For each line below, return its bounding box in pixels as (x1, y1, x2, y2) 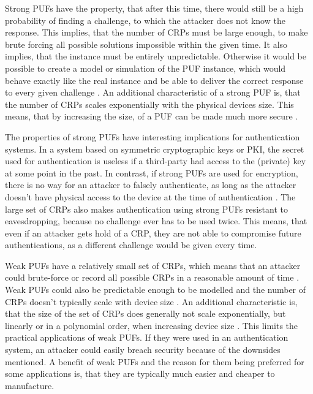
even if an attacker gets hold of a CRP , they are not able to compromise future (5, 226, 301, 239)
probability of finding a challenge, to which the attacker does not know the (5, 13, 285, 26)
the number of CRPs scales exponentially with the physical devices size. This (5, 97, 294, 110)
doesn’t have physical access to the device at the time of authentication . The (5, 190, 296, 203)
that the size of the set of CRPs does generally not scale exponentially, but (5, 307, 286, 320)
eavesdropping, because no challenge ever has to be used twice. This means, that (5, 214, 307, 227)
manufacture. (5, 379, 55, 392)
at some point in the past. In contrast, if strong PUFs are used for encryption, (5, 166, 298, 179)
